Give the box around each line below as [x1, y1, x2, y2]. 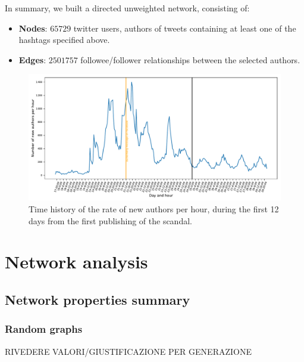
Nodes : [18, 21, 48, 34]
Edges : [18, 53, 46, 66]
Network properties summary [5, 290, 190, 308]
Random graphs [5, 321, 83, 336]
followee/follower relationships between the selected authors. [80, 53, 300, 66]
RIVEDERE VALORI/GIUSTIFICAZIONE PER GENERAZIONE [5, 345, 252, 357]
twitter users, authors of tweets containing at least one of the [73, 21, 296, 34]
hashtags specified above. [18, 33, 110, 46]
